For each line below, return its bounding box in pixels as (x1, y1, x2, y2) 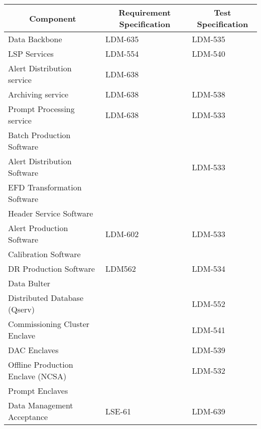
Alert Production (8, 222, 68, 234)
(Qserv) (8, 303, 35, 315)
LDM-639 (192, 405, 225, 417)
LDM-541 (192, 324, 225, 336)
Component (29, 12, 76, 24)
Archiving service (8, 88, 69, 100)
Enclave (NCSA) (8, 370, 67, 382)
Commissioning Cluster (8, 318, 90, 330)
